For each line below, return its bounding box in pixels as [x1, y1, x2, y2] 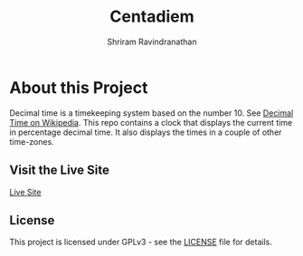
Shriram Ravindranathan [107, 36, 197, 47]
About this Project [9, 77, 148, 98]
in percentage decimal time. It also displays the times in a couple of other [9, 127, 282, 137]
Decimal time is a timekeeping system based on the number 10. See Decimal [9, 107, 294, 119]
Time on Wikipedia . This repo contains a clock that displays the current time [9, 117, 293, 128]
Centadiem [109, 6, 194, 27]
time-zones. [9, 136, 54, 147]
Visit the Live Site [9, 163, 110, 178]
